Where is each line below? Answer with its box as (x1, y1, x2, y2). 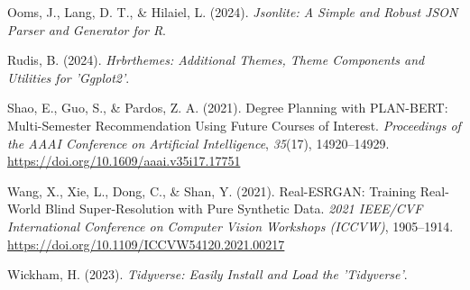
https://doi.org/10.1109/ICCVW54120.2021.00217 (7, 234, 285, 253)
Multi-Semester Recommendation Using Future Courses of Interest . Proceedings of (7, 115, 461, 134)
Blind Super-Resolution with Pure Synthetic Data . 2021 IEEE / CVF (45, 199, 423, 218)
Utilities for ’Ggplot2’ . (7, 68, 130, 86)
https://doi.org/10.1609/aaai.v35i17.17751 (7, 151, 241, 170)
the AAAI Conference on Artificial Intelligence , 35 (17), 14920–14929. (7, 133, 390, 152)
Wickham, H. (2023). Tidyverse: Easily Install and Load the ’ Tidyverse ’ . (7, 265, 408, 284)
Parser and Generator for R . (7, 20, 167, 39)
